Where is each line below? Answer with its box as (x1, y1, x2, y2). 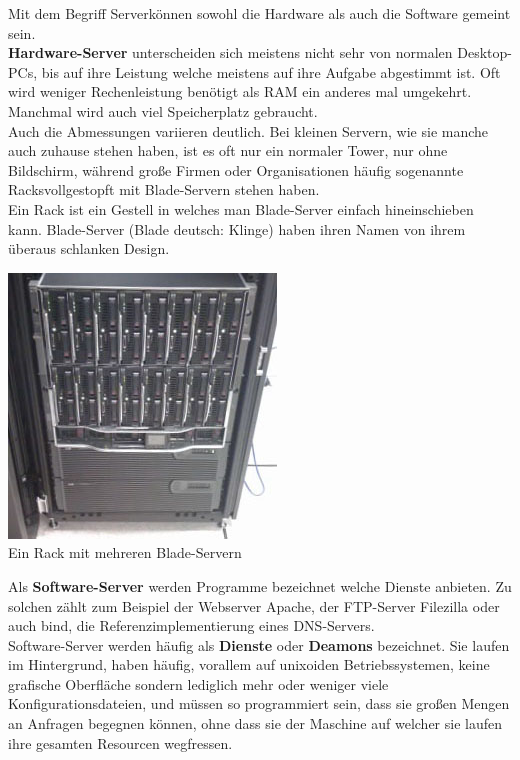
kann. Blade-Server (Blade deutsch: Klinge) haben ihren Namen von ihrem (8, 218, 466, 239)
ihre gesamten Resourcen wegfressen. (8, 732, 233, 753)
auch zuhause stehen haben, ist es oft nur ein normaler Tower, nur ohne (8, 140, 448, 161)
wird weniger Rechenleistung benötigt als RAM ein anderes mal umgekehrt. (8, 81, 472, 102)
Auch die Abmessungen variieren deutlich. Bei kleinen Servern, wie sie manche (8, 120, 489, 141)
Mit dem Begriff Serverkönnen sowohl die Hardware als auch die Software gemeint (8, 3, 511, 23)
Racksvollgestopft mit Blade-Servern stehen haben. (8, 179, 320, 200)
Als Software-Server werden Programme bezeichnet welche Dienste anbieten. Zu (8, 575, 512, 596)
